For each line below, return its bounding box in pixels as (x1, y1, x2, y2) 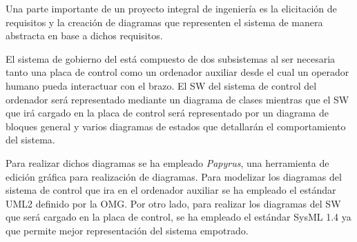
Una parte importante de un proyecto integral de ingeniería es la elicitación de (6, 1, 337, 15)
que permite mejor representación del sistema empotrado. (6, 223, 249, 237)
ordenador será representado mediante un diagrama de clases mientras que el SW (6, 92, 349, 106)
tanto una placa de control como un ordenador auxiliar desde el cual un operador (6, 65, 349, 79)
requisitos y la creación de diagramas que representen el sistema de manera (6, 14, 323, 29)
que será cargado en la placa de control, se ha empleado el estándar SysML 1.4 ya (6, 210, 351, 224)
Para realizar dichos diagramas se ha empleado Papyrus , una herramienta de (6, 155, 329, 170)
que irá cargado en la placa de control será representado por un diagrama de (6, 105, 329, 120)
